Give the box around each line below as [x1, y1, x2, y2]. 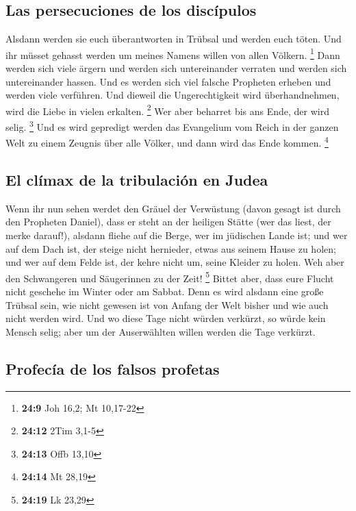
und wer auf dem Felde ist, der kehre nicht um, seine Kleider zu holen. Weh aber [5, 255, 344, 269]
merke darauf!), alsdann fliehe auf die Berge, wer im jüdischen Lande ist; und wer [5, 227, 348, 242]
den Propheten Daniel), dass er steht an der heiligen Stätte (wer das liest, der [5, 214, 331, 229]
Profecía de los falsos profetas [5, 358, 220, 379]
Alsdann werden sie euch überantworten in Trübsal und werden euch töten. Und [5, 32, 342, 46]
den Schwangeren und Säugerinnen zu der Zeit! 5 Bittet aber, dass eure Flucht [5, 269, 334, 285]
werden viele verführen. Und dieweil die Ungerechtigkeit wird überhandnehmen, [5, 88, 340, 102]
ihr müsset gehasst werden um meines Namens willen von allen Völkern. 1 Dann [5, 45, 340, 62]
